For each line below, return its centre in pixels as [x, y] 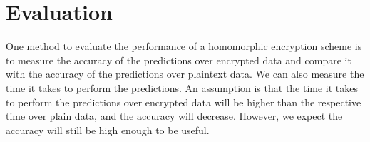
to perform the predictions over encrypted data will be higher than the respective [184, 102]
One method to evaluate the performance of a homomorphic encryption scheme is [184, 46]
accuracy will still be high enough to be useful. [108, 130]
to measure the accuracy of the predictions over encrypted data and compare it [179, 60]
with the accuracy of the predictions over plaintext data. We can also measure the [185, 74]
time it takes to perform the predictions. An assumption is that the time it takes [182, 87]
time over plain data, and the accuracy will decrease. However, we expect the [174, 116]
